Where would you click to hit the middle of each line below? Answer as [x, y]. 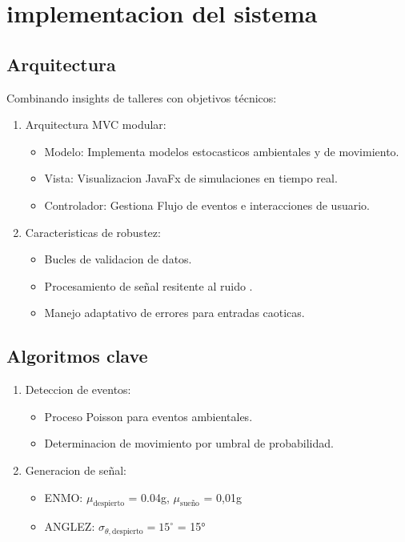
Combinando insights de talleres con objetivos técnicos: [142, 97]
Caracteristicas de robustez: [93, 232]
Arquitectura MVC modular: [96, 124]
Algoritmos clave [77, 356]
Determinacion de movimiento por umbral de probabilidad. [189, 443]
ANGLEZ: [70, 526]
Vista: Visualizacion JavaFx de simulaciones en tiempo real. [191, 178]
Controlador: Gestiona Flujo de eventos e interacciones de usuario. [207, 205]
